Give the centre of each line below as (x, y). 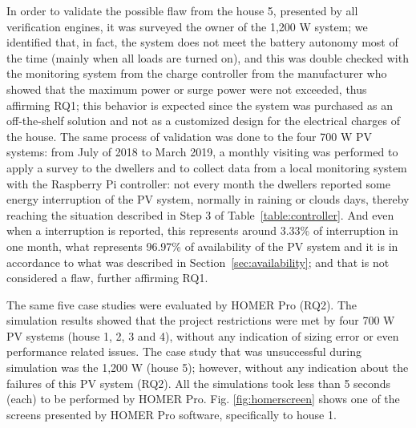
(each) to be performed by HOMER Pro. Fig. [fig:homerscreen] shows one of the (203, 399)
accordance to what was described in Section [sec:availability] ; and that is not (198, 262)
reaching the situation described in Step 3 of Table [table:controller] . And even (200, 214)
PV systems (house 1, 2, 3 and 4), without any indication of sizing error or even (203, 335)
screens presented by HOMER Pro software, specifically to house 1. (172, 414)
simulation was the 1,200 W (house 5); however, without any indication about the (208, 367)
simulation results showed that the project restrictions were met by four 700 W (201, 320)
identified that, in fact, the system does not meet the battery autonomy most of (202, 42)
